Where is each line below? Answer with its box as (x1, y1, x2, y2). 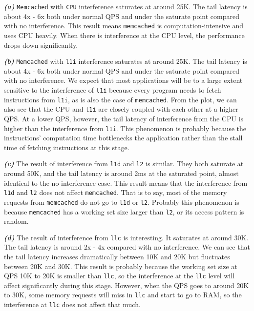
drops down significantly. (4, 39, 78, 50)
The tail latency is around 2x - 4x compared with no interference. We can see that (4, 242, 250, 252)
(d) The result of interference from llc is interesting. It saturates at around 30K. (4, 232, 249, 242)
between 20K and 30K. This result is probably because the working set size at (4, 261, 237, 271)
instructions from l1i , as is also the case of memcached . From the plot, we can (4, 94, 237, 104)
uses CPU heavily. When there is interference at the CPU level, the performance (4, 30, 245, 40)
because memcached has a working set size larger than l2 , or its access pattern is (4, 206, 244, 216)
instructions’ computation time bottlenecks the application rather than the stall (4, 133, 243, 143)
